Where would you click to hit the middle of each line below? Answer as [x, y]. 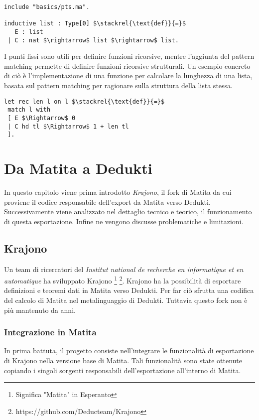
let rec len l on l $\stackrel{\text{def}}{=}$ [84, 101]
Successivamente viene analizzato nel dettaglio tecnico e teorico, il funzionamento [128, 211]
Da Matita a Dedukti [78, 168]
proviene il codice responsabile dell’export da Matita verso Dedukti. [107, 202]
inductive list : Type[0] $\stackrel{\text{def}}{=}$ [95, 24]
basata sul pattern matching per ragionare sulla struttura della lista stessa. [118, 85]
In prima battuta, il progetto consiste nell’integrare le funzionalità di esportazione [129, 350]
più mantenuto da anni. [40, 310]
